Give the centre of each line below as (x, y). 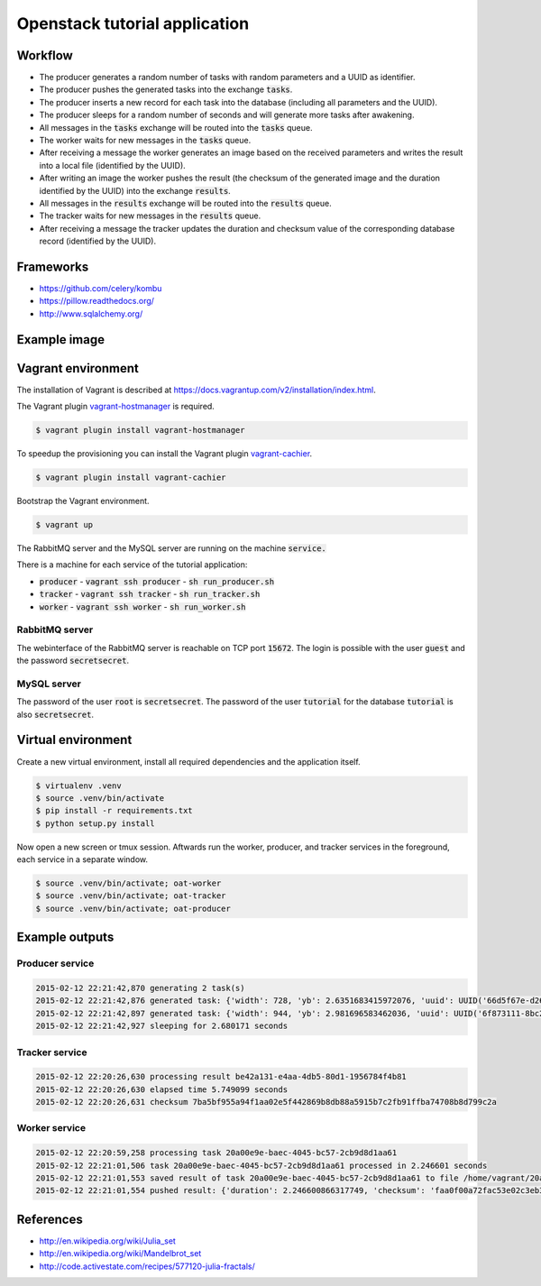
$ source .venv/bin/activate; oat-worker (128, 883)
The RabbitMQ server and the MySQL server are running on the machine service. (171, 548)
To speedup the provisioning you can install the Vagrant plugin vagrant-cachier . (165, 454)
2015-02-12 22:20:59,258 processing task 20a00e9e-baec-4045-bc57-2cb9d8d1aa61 (216, 1153)
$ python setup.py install (95, 823)
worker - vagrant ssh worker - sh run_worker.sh (142, 606)
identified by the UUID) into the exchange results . (135, 190)
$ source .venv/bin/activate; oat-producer (133, 908)
